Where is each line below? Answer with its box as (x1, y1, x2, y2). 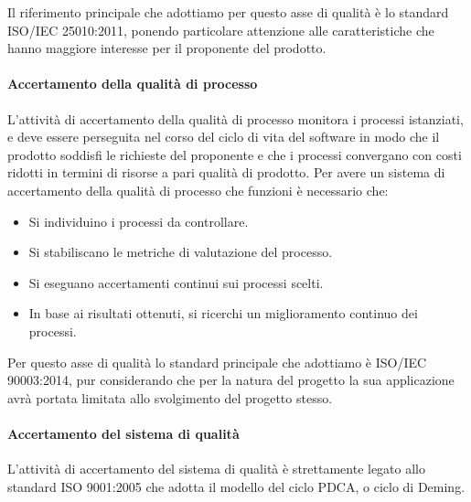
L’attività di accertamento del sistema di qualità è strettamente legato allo (7, 459, 426, 478)
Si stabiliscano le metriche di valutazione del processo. (28, 242, 333, 262)
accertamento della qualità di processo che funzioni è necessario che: (7, 180, 389, 199)
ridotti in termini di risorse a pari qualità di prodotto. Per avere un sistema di (7, 163, 445, 182)
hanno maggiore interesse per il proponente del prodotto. (7, 38, 326, 58)
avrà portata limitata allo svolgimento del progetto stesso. (7, 388, 333, 407)
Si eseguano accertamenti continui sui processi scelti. (28, 272, 324, 292)
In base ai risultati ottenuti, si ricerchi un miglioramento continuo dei (28, 304, 418, 323)
